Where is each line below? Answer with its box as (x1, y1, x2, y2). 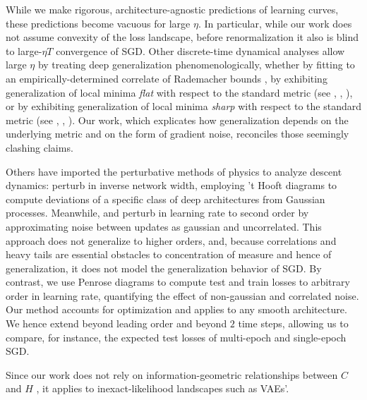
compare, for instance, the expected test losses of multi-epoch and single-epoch (6, 329, 347, 344)
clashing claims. (6, 140, 73, 154)
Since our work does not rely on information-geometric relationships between (6, 367, 338, 382)
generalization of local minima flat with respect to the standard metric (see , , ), (6, 85, 353, 99)
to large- (6, 43, 42, 58)
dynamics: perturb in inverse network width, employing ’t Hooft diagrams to (6, 178, 337, 193)
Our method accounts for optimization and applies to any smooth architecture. (6, 302, 347, 317)
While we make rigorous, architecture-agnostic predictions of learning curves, (6, 2, 339, 16)
